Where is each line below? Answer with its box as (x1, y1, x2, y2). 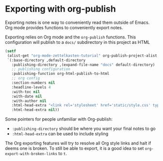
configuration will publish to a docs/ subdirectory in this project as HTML (5, 39, 150, 45)
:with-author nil (11, 98, 47, 103)
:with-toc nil (11, 89, 40, 94)
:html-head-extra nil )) (11, 107, 60, 112)
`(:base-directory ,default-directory (7, 57, 86, 63)
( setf (5, 49, 16, 54)
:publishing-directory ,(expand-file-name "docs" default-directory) (11, 62, 155, 67)
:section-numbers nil (11, 80, 55, 86)
